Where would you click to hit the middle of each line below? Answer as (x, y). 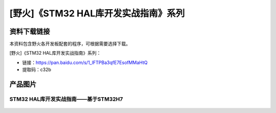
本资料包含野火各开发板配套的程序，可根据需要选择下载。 (70, 44)
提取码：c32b (37, 70)
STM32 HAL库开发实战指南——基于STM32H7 (66, 99)
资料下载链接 (30, 31)
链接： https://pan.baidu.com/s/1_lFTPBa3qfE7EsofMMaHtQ (85, 62)
